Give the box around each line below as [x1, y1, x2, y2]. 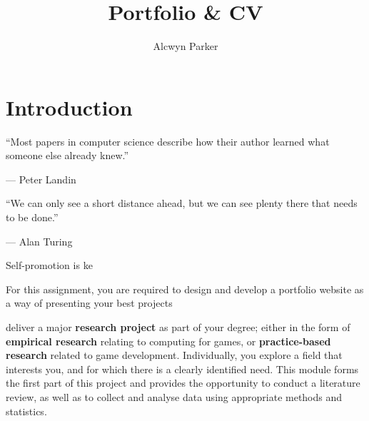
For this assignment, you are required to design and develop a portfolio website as [6, 281, 364, 296]
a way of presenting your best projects [6, 295, 173, 310]
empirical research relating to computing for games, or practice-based [6, 333, 331, 348]
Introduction [6, 92, 133, 121]
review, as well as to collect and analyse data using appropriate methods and [6, 389, 343, 404]
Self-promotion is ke [6, 258, 93, 273]
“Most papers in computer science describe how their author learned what [6, 133, 330, 148]
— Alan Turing [6, 233, 73, 248]
